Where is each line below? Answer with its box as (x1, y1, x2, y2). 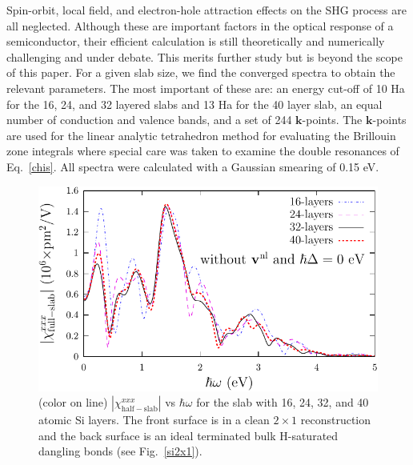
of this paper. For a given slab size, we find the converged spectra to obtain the (6, 64, 395, 81)
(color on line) (38, 394, 108, 411)
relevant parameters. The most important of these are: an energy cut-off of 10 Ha (6, 79, 405, 96)
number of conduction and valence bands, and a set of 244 (6, 111, 292, 128)
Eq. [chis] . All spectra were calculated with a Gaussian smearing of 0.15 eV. (6, 158, 379, 174)
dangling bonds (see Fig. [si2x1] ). (38, 443, 202, 459)
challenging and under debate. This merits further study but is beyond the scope (6, 48, 403, 65)
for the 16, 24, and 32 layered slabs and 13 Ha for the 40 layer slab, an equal (6, 95, 383, 112)
